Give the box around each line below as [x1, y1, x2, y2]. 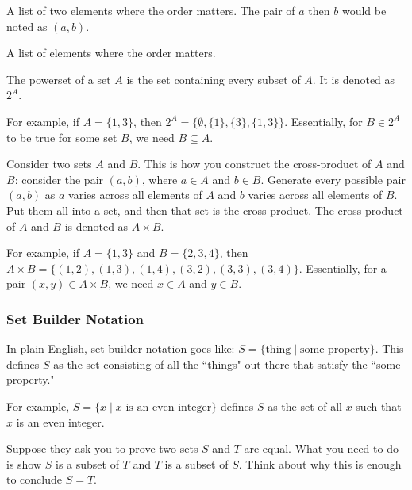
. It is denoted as [312, 71, 395, 87]
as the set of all [268, 397, 342, 414]
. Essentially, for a [298, 259, 387, 276]
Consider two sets [6, 155, 92, 172]
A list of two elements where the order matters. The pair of [6, 2, 295, 18]
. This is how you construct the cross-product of [137, 155, 372, 172]
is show [6, 455, 42, 472]
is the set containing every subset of [126, 71, 301, 87]
